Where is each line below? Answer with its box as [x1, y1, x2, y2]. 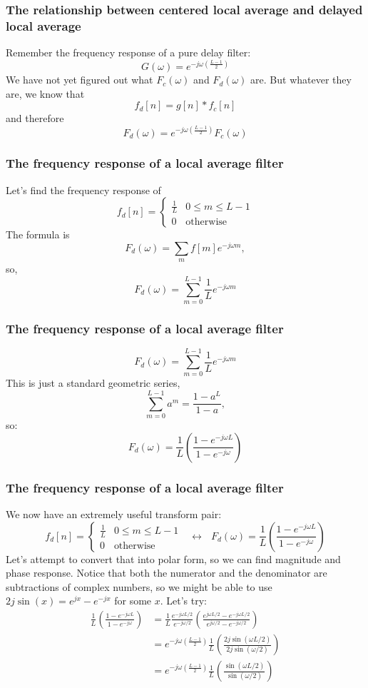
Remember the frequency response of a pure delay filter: [6, 45, 251, 60]
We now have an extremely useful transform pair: [6, 506, 222, 521]
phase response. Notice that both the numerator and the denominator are [6, 565, 327, 580]
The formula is [6, 227, 70, 242]
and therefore [6, 111, 64, 126]
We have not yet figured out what [6, 72, 153, 87]
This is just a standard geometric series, [6, 375, 180, 390]
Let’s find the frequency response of [6, 182, 161, 197]
